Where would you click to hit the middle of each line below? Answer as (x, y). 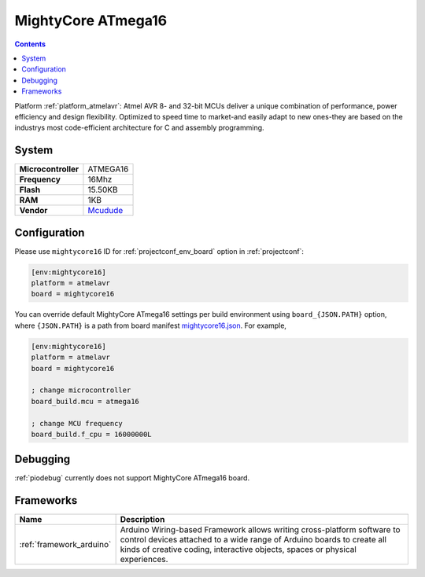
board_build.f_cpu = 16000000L (92, 434)
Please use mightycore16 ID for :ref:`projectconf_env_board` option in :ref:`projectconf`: (159, 251)
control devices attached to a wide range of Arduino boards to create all (253, 540)
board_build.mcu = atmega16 (85, 401)
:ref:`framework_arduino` (65, 545)
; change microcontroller (81, 390)
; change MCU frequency (77, 423)
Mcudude (105, 211)
